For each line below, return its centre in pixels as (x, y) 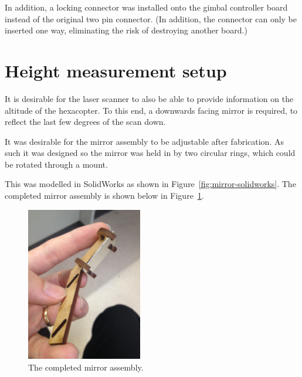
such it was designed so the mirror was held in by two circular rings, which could (150, 153)
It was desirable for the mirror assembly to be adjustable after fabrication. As (144, 141)
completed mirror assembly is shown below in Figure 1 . (104, 196)
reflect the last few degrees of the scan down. (85, 122)
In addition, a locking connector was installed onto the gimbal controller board (146, 7)
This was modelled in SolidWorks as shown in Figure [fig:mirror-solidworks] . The (150, 184)
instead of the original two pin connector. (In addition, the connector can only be (151, 18)
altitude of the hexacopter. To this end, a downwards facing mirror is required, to (151, 110)
